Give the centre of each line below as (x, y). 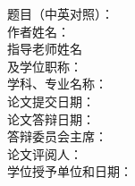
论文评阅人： (45, 153)
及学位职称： (45, 66)
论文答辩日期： (51, 118)
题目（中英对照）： (60, 13)
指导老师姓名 (45, 49)
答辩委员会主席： (57, 136)
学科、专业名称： (57, 84)
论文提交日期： (51, 101)
